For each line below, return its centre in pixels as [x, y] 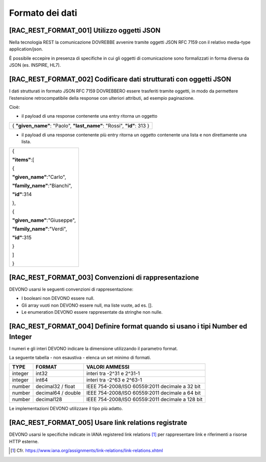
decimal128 [49, 399]
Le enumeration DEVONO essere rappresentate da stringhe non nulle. [92, 312]
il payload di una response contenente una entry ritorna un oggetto [89, 116]
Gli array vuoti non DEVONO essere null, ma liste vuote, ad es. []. [87, 305]
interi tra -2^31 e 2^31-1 [113, 374]
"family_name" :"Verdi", [40, 229]
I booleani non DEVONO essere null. [58, 298]
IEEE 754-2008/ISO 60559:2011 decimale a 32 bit [144, 386]
